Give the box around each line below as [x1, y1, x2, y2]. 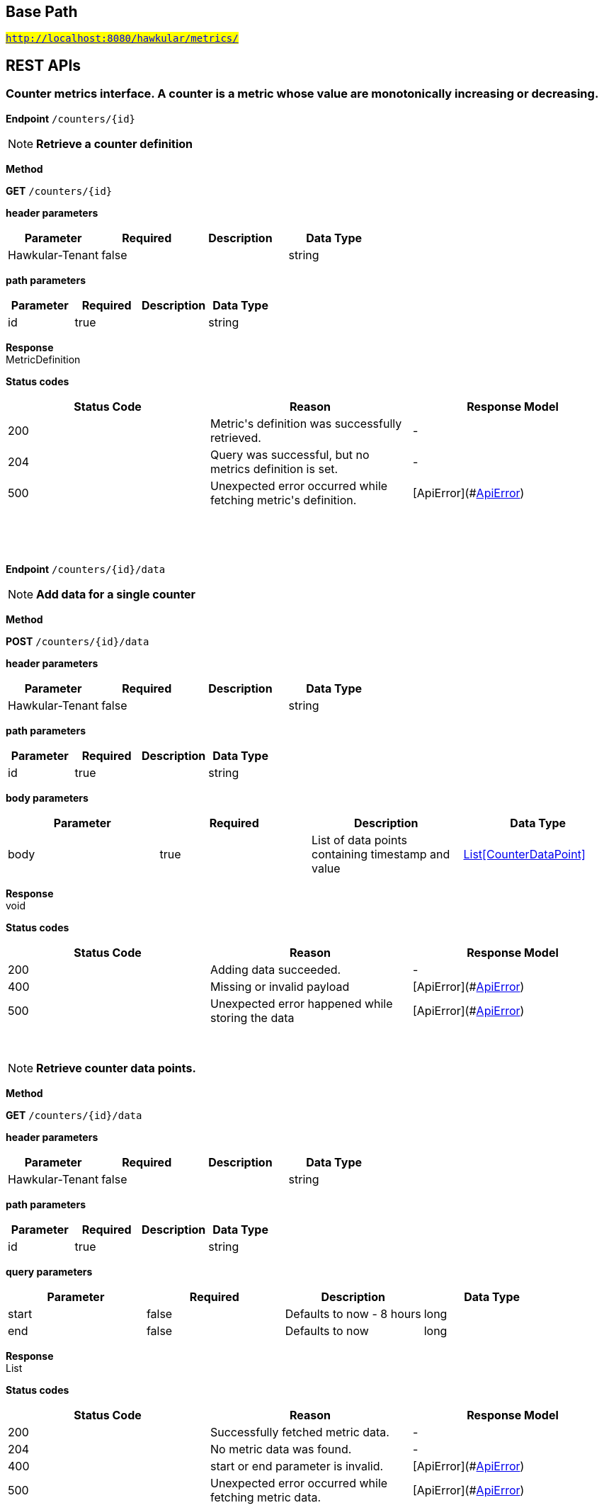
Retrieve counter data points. [36, 1060, 196, 1075]
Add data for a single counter [36, 586, 196, 601]
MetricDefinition [6, 353, 81, 365]
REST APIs [6, 56, 81, 74]
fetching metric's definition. [210, 492, 357, 507]
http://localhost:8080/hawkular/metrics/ [6, 33, 239, 45]
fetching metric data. [210, 1489, 321, 1504]
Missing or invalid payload [210, 979, 350, 994]
